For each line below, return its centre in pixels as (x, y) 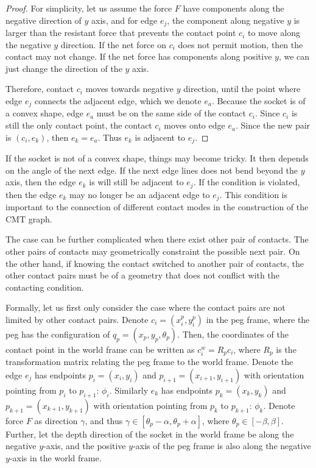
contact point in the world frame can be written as (100, 349)
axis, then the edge (41, 182)
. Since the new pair (273, 125)
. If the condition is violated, (247, 182)
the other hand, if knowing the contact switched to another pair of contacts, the (155, 263)
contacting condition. (45, 287)
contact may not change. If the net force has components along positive (139, 56)
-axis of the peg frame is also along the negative (222, 446)
